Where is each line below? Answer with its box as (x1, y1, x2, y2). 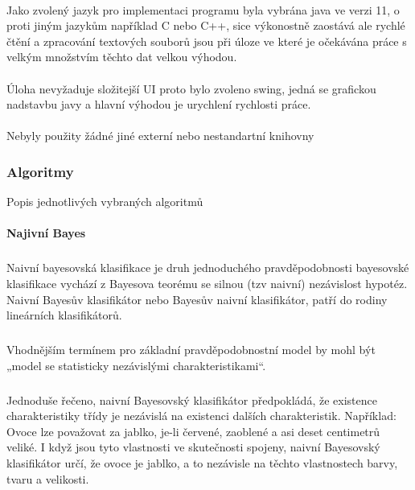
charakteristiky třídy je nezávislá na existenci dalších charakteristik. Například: (6, 407, 397, 424)
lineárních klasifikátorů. (6, 307, 122, 323)
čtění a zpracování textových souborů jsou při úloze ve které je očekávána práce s (6, 32, 407, 49)
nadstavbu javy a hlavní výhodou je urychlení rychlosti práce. (6, 96, 311, 113)
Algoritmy (6, 161, 74, 181)
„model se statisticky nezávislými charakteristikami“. (6, 356, 266, 373)
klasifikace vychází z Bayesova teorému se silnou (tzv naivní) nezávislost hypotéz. (6, 274, 408, 291)
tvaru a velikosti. (6, 470, 89, 487)
